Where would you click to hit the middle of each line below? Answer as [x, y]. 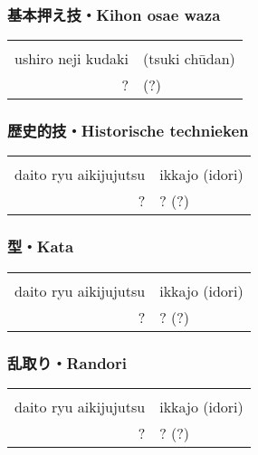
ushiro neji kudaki [72, 59]
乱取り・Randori [67, 362]
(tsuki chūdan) [189, 59]
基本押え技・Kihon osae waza [114, 14]
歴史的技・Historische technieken [128, 131]
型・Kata [41, 246]
